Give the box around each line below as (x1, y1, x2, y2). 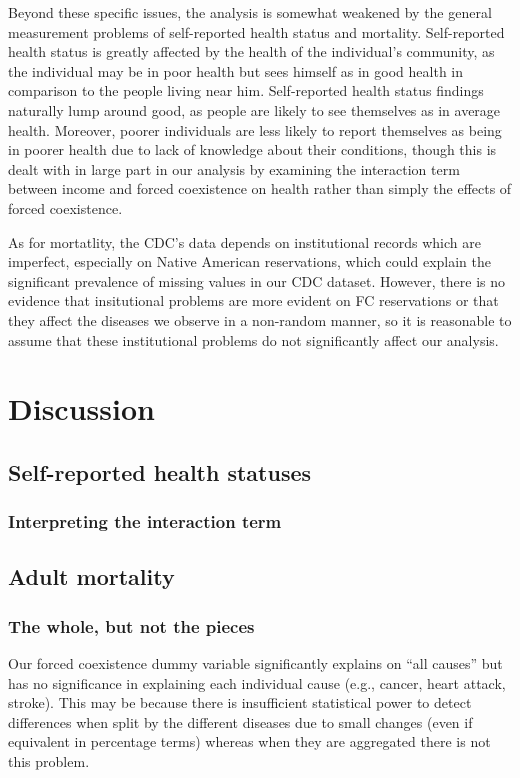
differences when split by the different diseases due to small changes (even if (8, 711, 473, 732)
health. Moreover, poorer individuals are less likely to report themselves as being (8, 119, 502, 140)
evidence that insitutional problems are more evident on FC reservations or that (8, 290, 499, 311)
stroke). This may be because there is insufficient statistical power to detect (8, 692, 472, 713)
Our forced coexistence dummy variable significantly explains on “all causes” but (8, 653, 503, 674)
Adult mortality (8, 561, 175, 592)
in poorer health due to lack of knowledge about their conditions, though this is (8, 139, 497, 160)
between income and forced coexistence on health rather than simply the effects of (8, 178, 512, 199)
